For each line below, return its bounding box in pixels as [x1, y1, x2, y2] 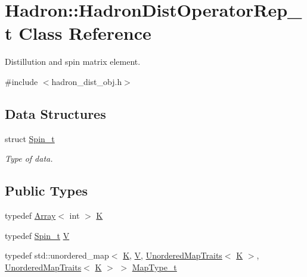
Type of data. [5, 152, 53, 165]
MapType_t [132, 260, 177, 273]
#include [5, 75, 38, 87]
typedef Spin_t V [5, 229, 70, 241]
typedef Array [5, 209, 56, 222]
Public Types [5, 181, 88, 200]
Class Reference [18, 21, 151, 45]
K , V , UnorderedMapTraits [123, 249, 222, 262]
